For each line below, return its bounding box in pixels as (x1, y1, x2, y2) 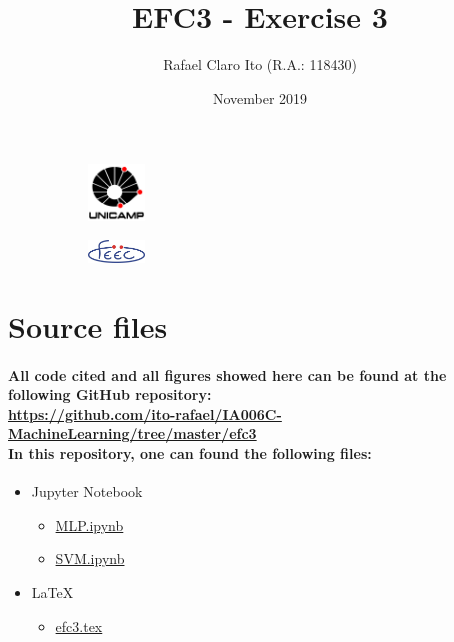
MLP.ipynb (55, 514, 124, 535)
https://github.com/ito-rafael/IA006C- (8, 403, 282, 424)
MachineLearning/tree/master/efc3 (8, 423, 257, 444)
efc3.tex (55, 615, 103, 636)
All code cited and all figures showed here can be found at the (8, 364, 447, 385)
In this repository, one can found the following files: (8, 442, 372, 463)
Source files (8, 305, 168, 346)
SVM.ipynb (55, 548, 125, 569)
